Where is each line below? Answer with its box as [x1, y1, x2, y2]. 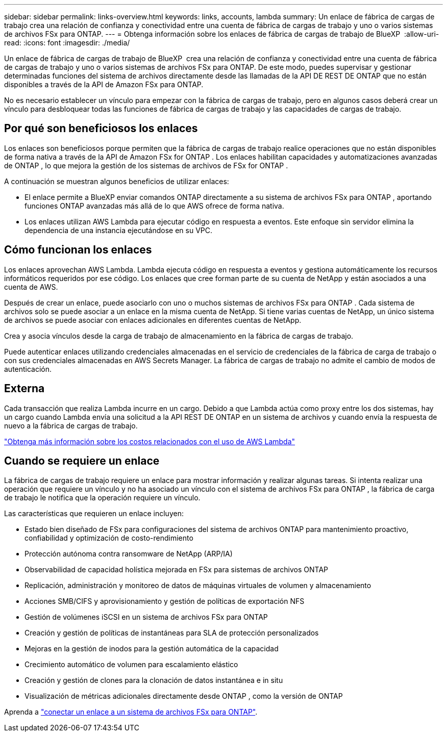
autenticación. [4, 364, 52, 373]
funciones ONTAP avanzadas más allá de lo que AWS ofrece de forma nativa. [24, 201, 284, 210]
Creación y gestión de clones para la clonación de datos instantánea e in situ [24, 676, 283, 685]
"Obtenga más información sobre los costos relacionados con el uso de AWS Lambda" [4, 437, 295, 446]
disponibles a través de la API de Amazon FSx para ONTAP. [4, 80, 204, 89]
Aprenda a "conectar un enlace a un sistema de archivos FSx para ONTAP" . [4, 707, 258, 717]
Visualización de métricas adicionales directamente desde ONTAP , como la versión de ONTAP [24, 692, 343, 701]
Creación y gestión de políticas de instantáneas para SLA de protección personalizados [24, 628, 319, 638]
